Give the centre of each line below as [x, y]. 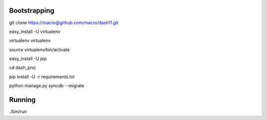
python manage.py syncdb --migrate [47, 86]
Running [22, 100]
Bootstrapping [32, 11]
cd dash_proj [22, 68]
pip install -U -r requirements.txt [42, 77]
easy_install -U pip [28, 59]
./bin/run [18, 112]
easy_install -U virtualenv [35, 31]
